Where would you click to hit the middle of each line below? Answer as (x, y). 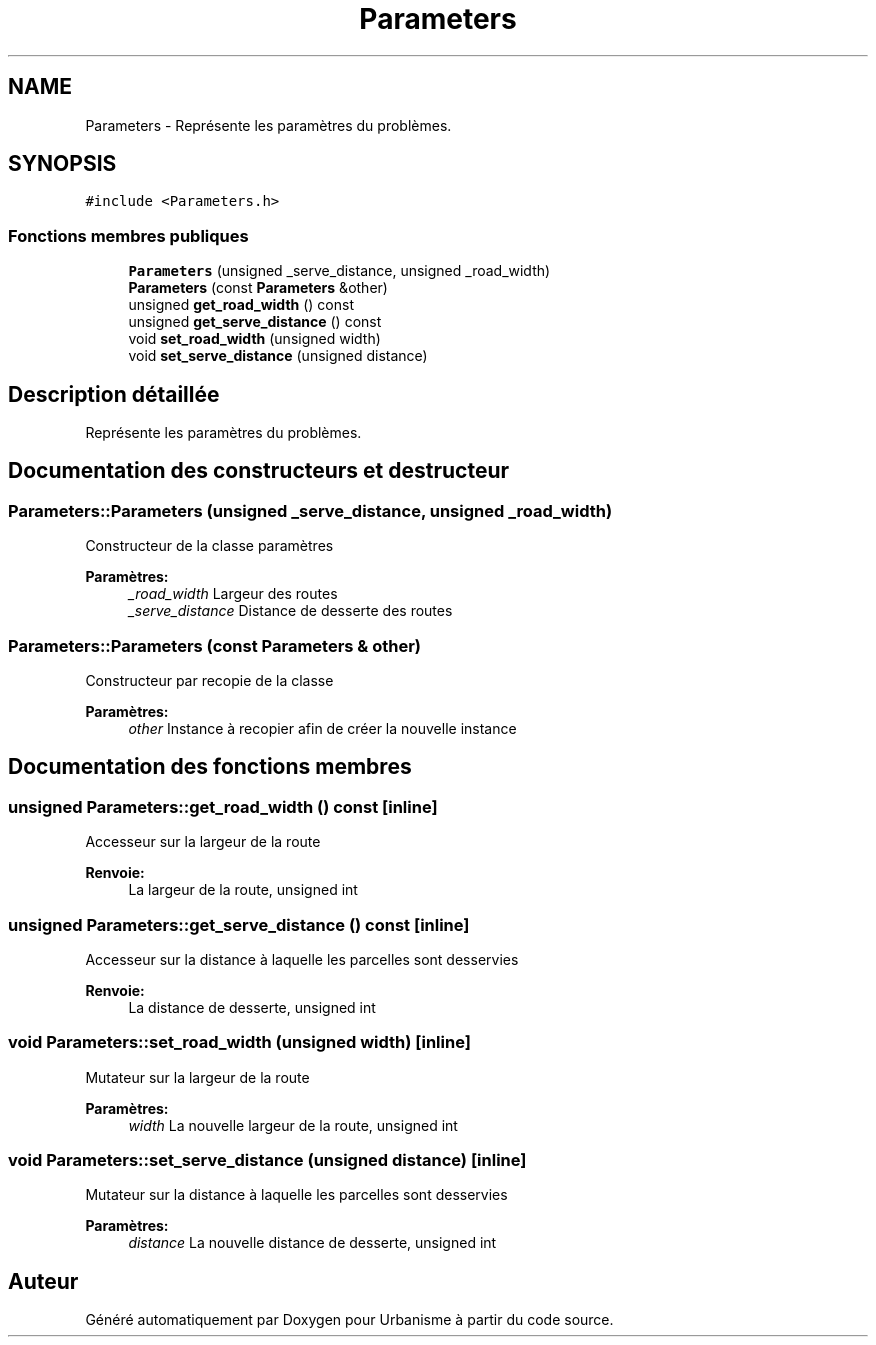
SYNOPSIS (62, 164)
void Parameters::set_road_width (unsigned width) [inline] (239, 1042)
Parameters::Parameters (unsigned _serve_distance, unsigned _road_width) (310, 510)
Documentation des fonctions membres (210, 767)
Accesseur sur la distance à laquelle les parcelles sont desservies (302, 959)
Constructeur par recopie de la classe (209, 680)
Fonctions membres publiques (128, 235)
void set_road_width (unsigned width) (254, 339)
